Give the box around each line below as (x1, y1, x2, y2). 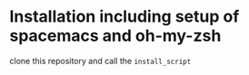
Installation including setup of (9, 6, 240, 27)
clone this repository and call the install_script (9, 55, 192, 66)
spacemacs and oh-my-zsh (9, 25, 222, 46)
